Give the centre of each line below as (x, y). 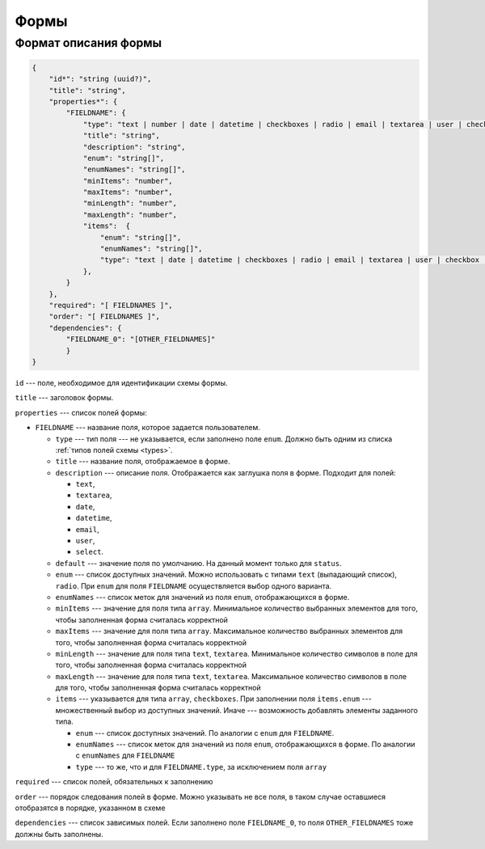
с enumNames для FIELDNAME (125, 755)
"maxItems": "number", (128, 192)
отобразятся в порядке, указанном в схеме (90, 808)
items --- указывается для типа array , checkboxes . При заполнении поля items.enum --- (213, 699)
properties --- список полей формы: (81, 412)
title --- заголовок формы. (64, 398)
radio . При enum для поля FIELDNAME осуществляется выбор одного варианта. (194, 585)
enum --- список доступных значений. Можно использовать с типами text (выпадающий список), (226, 575)
